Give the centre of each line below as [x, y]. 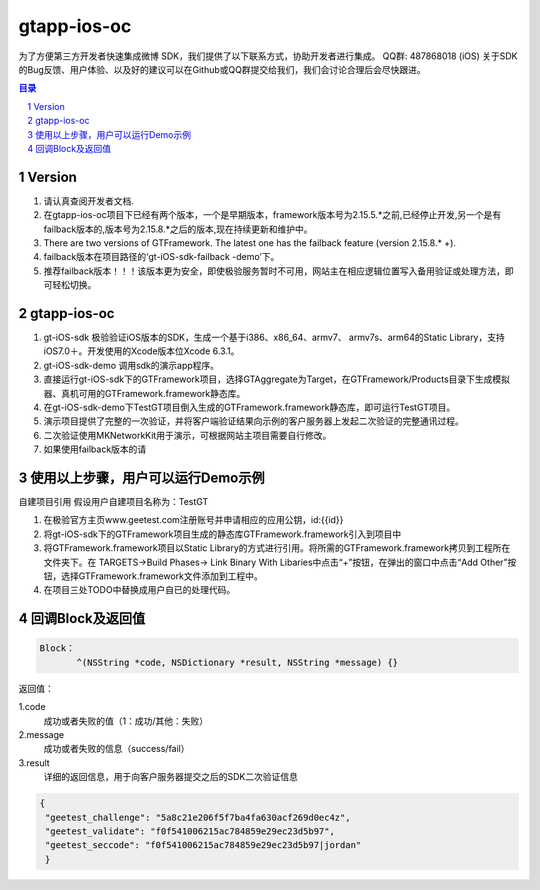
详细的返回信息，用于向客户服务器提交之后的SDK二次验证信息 [171, 777]
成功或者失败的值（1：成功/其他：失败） [126, 721]
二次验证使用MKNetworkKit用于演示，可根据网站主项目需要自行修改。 [187, 435]
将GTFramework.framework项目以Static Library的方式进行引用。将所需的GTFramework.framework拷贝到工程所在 [277, 548]
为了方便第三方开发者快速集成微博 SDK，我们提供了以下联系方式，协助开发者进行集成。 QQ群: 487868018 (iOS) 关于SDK [268, 56]
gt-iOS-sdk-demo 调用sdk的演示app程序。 [131, 365]
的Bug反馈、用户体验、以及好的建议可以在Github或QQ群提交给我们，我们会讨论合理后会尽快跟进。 [222, 69]
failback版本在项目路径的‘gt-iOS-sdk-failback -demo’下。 [161, 257]
